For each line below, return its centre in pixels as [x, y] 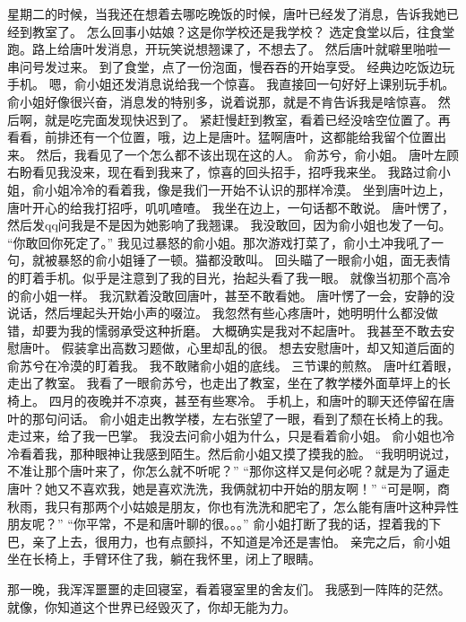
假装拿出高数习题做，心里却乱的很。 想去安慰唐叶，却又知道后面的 [258, 348]
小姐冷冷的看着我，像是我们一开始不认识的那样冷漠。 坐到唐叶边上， [247, 189]
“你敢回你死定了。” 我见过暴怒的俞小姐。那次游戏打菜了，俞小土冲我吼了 [219, 242]
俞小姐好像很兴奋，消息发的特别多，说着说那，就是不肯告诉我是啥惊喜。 [220, 101]
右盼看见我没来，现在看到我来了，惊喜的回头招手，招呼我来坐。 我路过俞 [223, 172]
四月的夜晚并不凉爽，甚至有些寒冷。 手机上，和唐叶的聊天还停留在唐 [252, 401]
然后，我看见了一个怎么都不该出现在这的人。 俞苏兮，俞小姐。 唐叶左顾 [247, 154]
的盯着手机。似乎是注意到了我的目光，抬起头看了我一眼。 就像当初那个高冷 [229, 277]
